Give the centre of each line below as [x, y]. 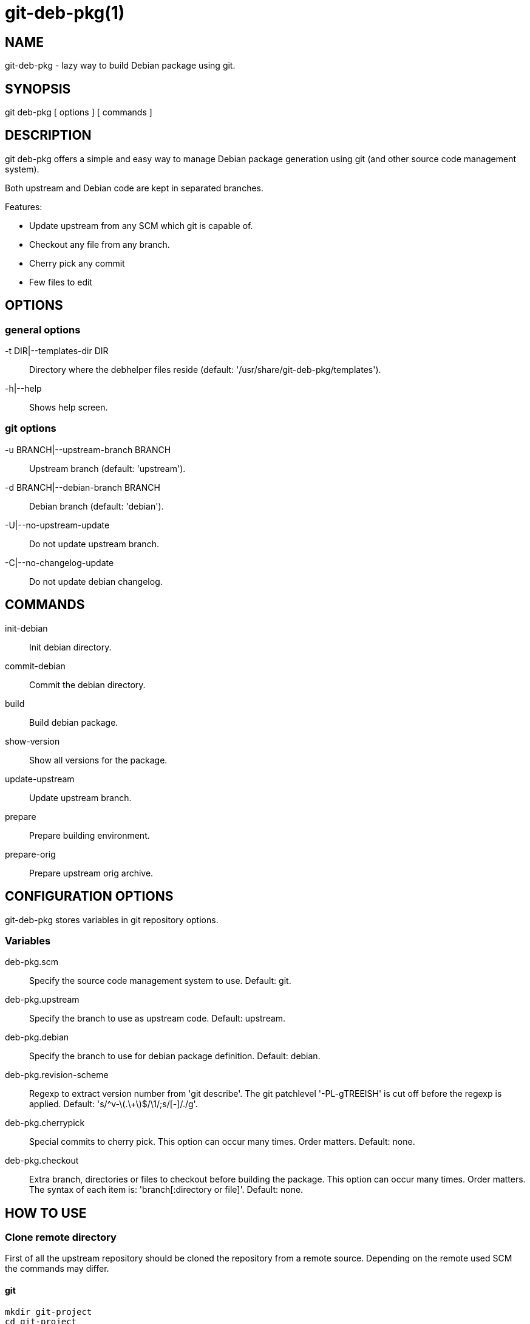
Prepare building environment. [90, 835]
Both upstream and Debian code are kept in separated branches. [134, 188]
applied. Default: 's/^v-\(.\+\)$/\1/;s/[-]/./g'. [114, 1104]
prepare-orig [30, 854]
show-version [32, 741]
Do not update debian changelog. [96, 581]
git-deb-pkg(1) [65, 13]
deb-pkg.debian [37, 1037]
